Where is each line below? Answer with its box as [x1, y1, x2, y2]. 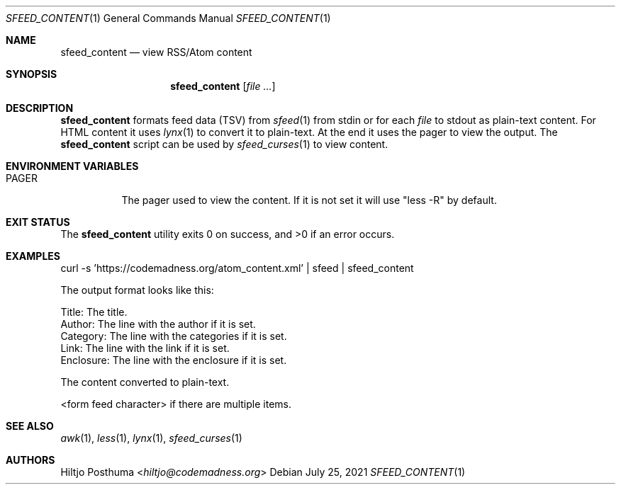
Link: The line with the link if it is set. [60, 342, 230, 354]
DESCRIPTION [6, 102, 74, 114]
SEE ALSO [6, 420, 54, 432]
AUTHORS [6, 454, 55, 466]
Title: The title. [60, 306, 128, 318]
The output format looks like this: [60, 284, 214, 296]
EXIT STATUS [6, 216, 70, 228]
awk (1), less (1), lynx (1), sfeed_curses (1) [60, 432, 242, 444]
